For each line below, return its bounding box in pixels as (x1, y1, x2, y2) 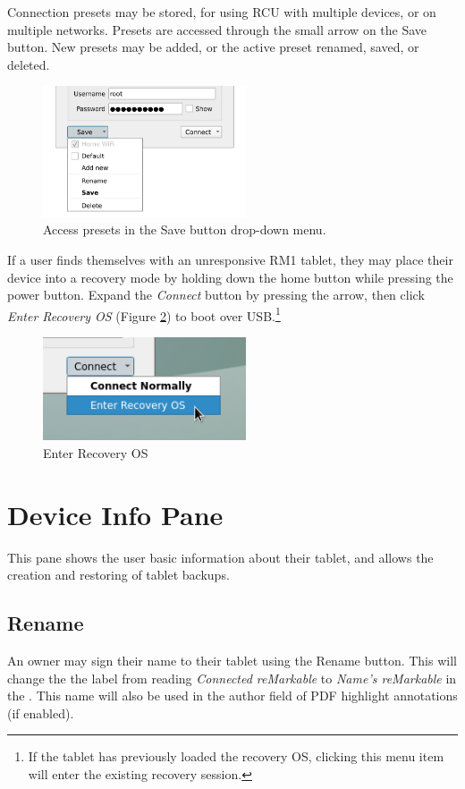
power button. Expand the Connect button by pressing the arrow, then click (7, 285, 425, 304)
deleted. (7, 55, 50, 73)
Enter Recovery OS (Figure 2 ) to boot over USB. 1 (7, 303, 281, 325)
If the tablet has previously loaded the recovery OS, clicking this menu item (28, 747, 444, 766)
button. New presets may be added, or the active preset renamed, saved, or (7, 38, 419, 56)
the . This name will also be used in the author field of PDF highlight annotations (7, 686, 458, 705)
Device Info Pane (7, 496, 224, 532)
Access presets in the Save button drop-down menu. (43, 220, 326, 239)
